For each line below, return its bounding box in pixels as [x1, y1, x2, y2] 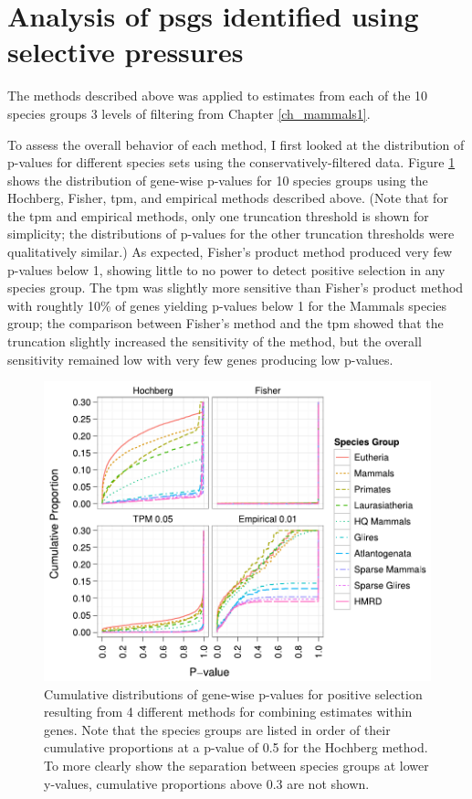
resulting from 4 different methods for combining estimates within [44, 702, 413, 721]
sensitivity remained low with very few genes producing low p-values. [7, 349, 393, 368]
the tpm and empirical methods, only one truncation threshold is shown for [7, 206, 429, 225]
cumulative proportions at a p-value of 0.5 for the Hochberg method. [44, 738, 428, 757]
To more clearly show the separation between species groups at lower [44, 755, 429, 774]
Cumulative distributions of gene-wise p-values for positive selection [44, 684, 423, 703]
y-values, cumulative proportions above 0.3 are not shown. [44, 773, 370, 793]
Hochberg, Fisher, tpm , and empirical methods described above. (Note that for [7, 188, 448, 208]
